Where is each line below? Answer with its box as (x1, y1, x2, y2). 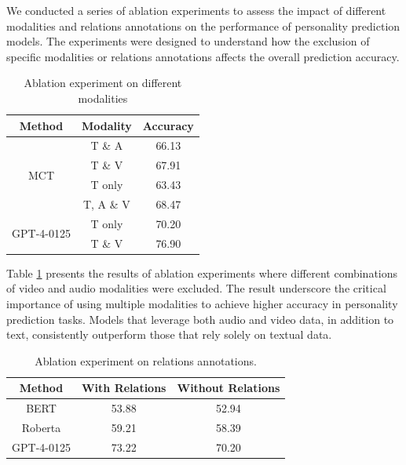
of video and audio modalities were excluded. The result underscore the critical (6, 280, 386, 296)
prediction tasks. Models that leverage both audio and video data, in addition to (6, 311, 394, 327)
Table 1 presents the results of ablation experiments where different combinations (6, 264, 398, 281)
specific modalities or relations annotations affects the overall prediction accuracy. (6, 48, 400, 64)
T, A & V (82, 195, 130, 212)
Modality (81, 117, 132, 133)
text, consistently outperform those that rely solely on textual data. (6, 326, 332, 343)
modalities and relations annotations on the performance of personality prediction (6, 17, 401, 34)
